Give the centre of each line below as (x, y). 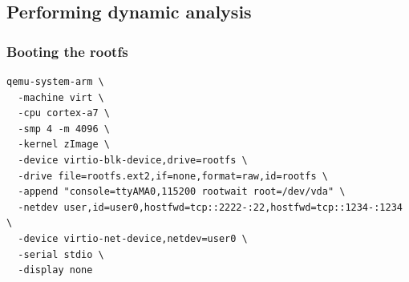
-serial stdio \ (61, 254)
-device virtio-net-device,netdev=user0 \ (133, 238)
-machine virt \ (61, 97)
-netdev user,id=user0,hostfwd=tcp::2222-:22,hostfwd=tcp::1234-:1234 (210, 207)
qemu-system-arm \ (55, 82)
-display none (55, 270)
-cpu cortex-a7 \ (64, 113)
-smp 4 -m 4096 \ (64, 129)
